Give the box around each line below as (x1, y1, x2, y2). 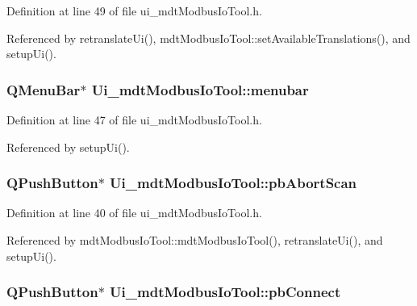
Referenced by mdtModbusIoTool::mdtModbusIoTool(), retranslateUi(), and (6, 232, 383, 248)
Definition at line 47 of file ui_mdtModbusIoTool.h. (6, 111, 262, 128)
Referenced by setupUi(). (6, 138, 130, 155)
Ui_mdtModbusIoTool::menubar (91, 79, 309, 99)
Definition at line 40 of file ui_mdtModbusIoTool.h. (6, 204, 262, 221)
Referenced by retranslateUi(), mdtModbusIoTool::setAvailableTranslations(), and (6, 29, 411, 46)
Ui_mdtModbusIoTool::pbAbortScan (110, 173, 357, 193)
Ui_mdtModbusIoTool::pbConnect (110, 282, 341, 302)
